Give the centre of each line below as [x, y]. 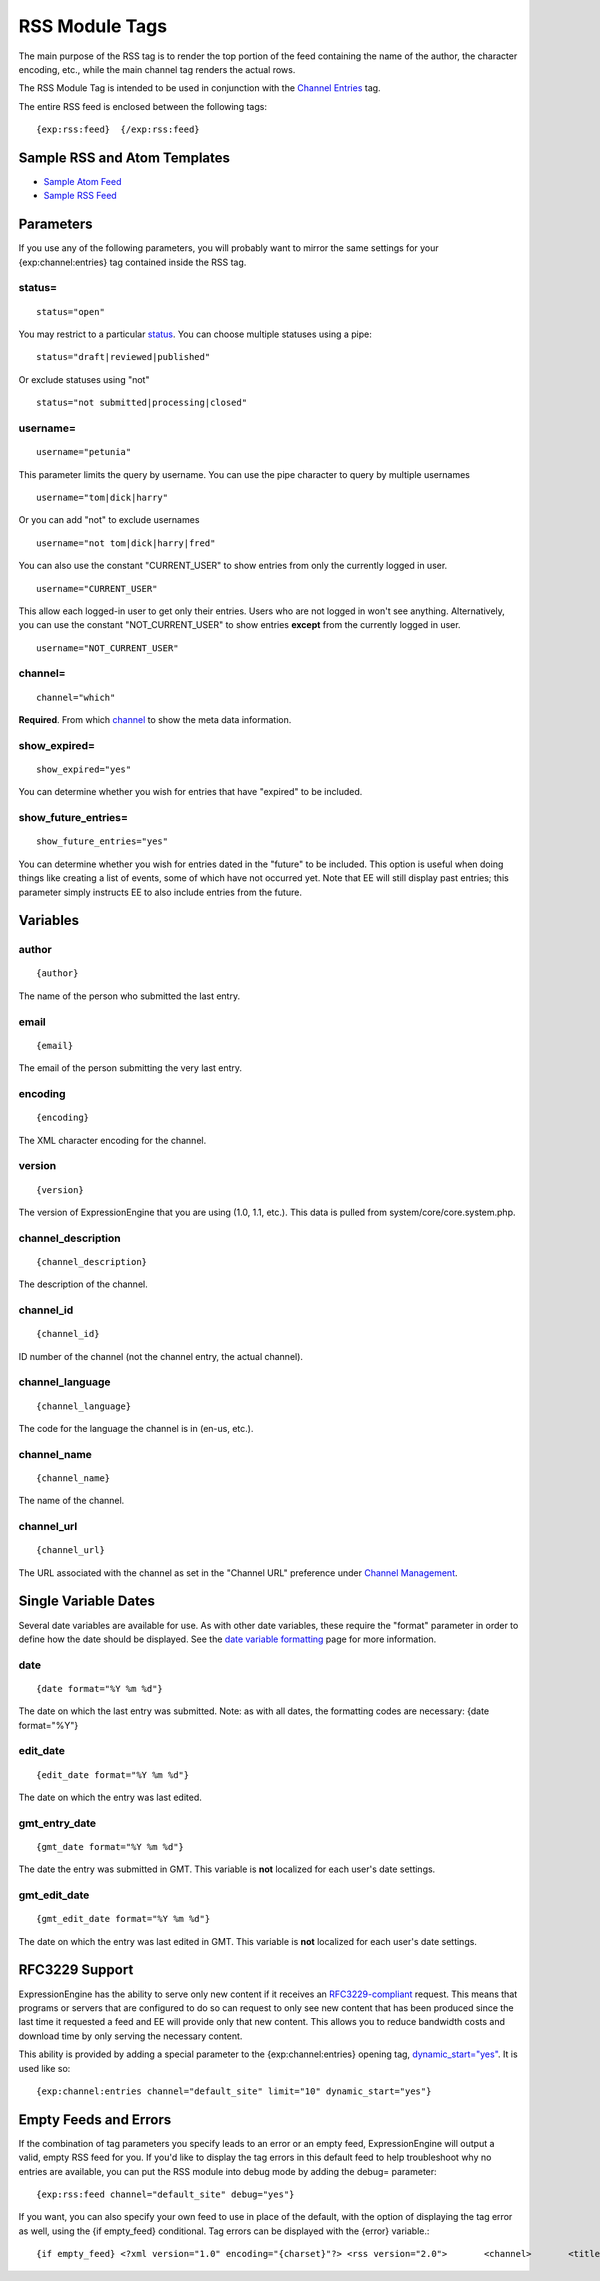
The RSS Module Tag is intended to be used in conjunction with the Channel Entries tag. [199, 88]
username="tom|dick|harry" [102, 497]
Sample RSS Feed [80, 196]
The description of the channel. [83, 1284]
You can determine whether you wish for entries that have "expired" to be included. [190, 792]
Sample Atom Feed [82, 182]
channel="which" [76, 697]
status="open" [70, 311]
